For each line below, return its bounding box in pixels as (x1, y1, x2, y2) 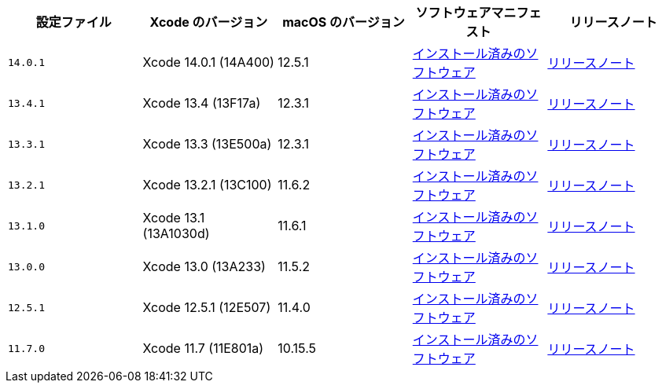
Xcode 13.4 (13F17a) (142, 95, 261, 111)
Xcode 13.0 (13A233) (142, 259, 266, 274)
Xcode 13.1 (142, 210, 205, 226)
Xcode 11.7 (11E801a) (142, 340, 264, 356)
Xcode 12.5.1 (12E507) (142, 299, 271, 315)
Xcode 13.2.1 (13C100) (142, 177, 272, 193)
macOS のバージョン (282, 14, 405, 30)
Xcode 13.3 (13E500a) (142, 136, 272, 152)
